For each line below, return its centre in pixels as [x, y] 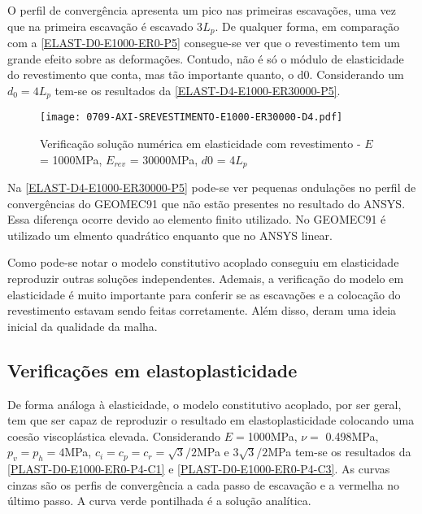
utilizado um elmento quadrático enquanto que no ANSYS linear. [170, 235]
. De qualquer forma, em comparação [307, 26]
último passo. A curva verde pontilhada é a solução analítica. [159, 501]
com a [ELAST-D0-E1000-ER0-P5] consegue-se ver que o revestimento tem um [204, 43]
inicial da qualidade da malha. [83, 326]
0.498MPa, [352, 436]
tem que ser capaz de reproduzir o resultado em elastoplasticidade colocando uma [211, 420]
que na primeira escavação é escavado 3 [105, 26]
